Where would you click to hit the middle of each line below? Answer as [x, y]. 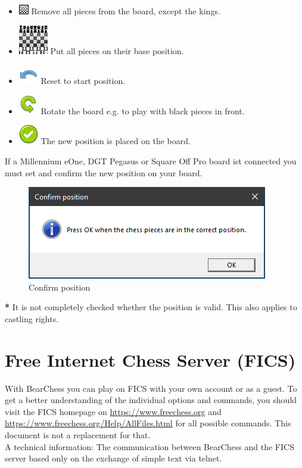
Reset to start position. [83, 81]
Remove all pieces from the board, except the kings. [126, 11]
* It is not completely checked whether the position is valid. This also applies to [151, 307]
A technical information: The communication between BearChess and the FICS [150, 446]
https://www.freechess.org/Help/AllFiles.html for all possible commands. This [148, 423]
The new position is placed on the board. [116, 141]
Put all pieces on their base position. [117, 50]
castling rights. [32, 318]
